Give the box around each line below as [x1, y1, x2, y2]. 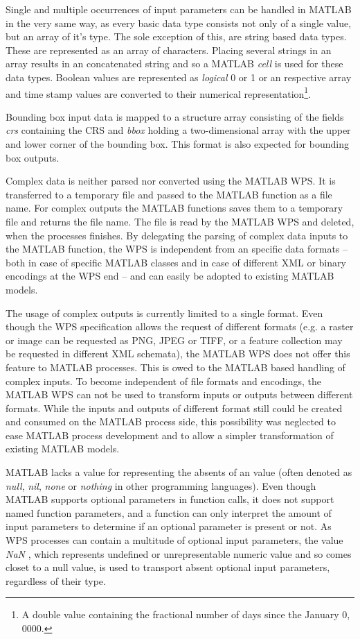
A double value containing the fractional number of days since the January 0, [21, 607, 350, 622]
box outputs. [6, 150, 60, 164]
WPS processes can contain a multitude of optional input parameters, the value [6, 533, 343, 547]
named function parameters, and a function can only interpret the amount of [6, 505, 332, 520]
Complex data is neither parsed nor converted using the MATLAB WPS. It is [6, 173, 336, 188]
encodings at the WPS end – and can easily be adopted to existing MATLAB [6, 269, 334, 283]
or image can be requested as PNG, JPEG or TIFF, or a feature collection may [6, 332, 343, 347]
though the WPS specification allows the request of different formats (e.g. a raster [6, 319, 354, 334]
